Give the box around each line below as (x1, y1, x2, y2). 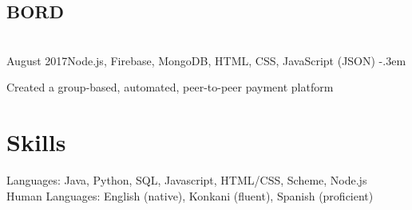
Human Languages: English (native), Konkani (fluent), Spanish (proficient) (6, 187, 374, 204)
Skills (6, 126, 66, 158)
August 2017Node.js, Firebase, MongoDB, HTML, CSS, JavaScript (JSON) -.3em (6, 52, 406, 68)
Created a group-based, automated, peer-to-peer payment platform (6, 79, 334, 95)
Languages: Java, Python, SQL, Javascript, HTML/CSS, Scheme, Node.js (6, 172, 367, 189)
